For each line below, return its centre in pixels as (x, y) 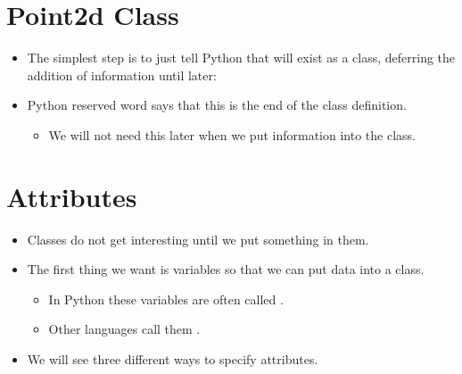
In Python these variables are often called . (166, 299)
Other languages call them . (124, 329)
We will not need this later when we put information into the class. (232, 134)
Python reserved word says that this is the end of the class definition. (217, 105)
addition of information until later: (122, 75)
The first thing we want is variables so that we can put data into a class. (226, 269)
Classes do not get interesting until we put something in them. (198, 239)
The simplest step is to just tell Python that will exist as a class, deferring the (241, 58)
